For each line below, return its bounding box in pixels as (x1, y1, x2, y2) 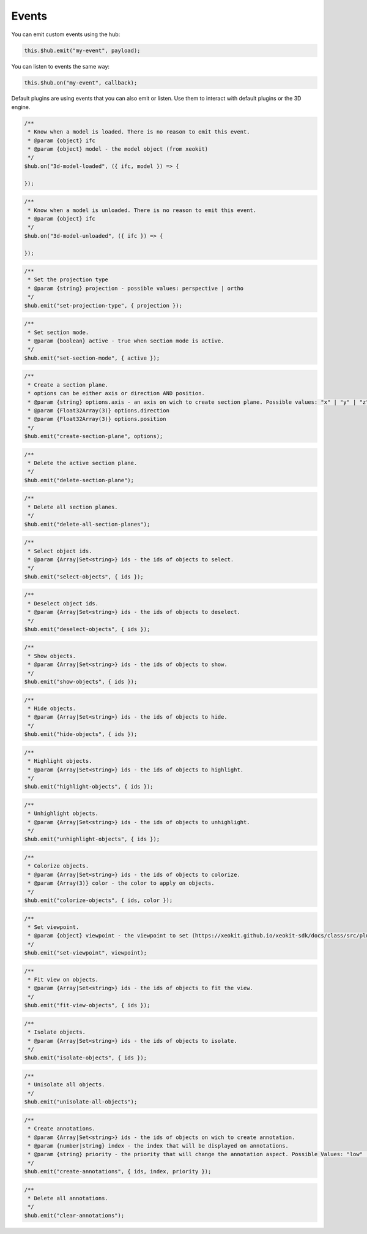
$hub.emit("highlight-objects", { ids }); (24, 783, 154, 790)
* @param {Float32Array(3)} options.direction (28, 407, 169, 414)
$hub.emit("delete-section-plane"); (24, 477, 135, 483)
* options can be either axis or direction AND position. (28, 390, 205, 397)
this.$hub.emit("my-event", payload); (24, 47, 141, 54)
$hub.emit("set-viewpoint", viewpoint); (24, 950, 147, 956)
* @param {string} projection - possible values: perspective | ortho (28, 285, 244, 292)
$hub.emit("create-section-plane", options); (24, 433, 163, 440)
